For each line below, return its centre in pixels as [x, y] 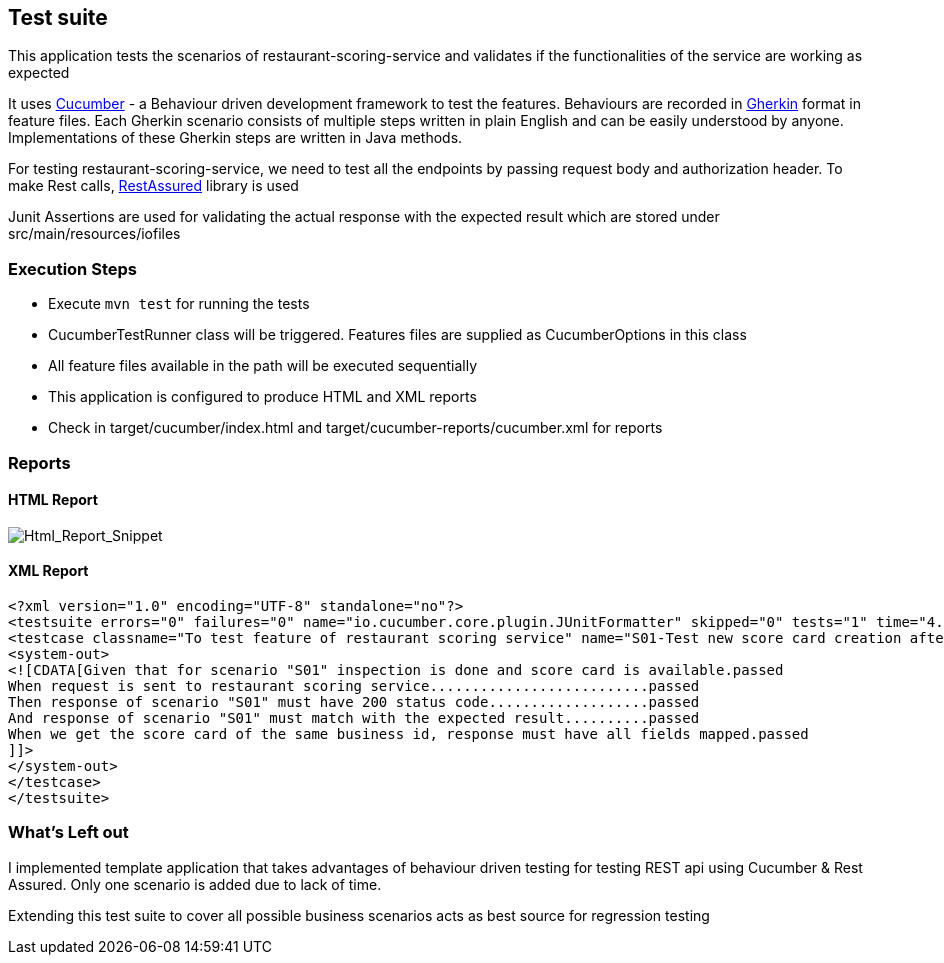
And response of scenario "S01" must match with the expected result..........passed [354, 717]
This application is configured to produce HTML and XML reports [262, 397]
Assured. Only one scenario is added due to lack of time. [195, 884]
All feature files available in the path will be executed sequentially [263, 366]
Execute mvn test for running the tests [179, 304]
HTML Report [53, 500]
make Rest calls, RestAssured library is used [153, 186]
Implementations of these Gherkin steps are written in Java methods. [235, 138]
